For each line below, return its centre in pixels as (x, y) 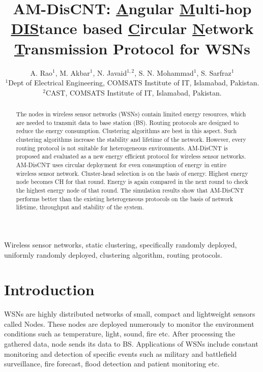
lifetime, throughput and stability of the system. (80, 207)
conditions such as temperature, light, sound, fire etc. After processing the (120, 334)
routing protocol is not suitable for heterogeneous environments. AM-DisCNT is (122, 148)
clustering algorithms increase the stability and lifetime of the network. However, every (131, 139)
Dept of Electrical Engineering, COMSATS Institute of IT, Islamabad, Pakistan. (134, 83)
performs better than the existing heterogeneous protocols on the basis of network (125, 198)
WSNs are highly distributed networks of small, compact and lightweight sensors (130, 314)
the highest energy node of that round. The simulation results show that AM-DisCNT (130, 190)
